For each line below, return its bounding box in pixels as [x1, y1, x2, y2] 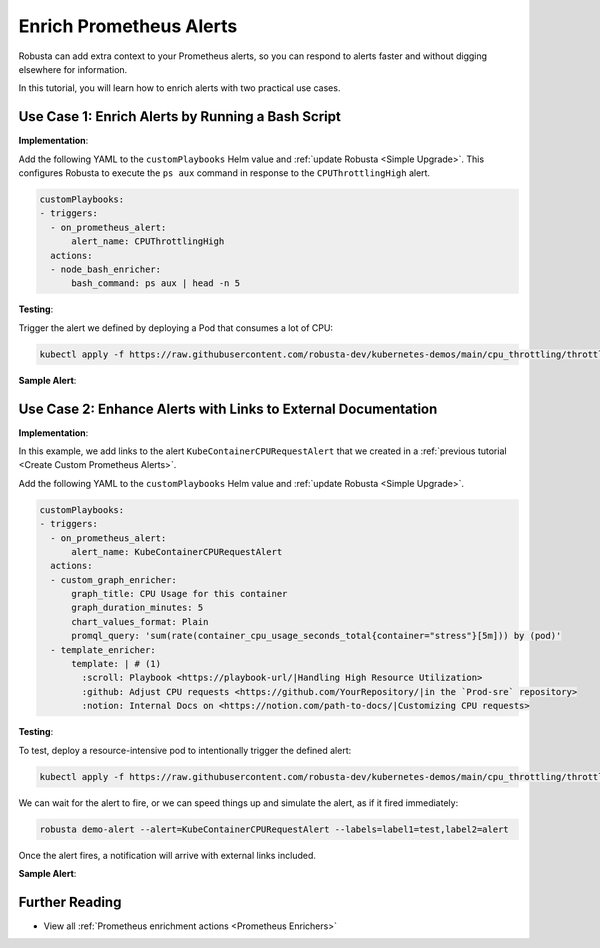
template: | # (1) [71, 658, 162, 670]
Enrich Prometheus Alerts [18, 15, 238, 37]
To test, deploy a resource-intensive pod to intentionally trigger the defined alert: [18, 744, 352, 756]
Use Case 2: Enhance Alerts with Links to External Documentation [18, 400, 438, 417]
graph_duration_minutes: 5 [71, 602, 204, 614]
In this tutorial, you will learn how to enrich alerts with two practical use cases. [18, 82, 341, 94]
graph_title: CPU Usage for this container [71, 588, 288, 600]
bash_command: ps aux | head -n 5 [71, 278, 240, 289]
